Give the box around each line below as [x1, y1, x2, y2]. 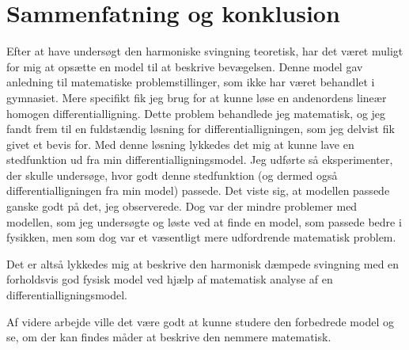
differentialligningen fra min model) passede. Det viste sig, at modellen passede [6, 182, 390, 199]
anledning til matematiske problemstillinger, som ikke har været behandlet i [6, 74, 375, 90]
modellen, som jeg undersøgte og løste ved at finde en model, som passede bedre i [6, 213, 402, 230]
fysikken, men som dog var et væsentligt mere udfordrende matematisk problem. [6, 229, 396, 245]
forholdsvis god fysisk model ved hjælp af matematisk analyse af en [6, 271, 333, 287]
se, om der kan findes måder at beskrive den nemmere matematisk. [6, 329, 331, 345]
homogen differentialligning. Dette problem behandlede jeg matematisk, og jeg [6, 105, 386, 121]
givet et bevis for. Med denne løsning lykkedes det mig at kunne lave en [6, 135, 354, 152]
